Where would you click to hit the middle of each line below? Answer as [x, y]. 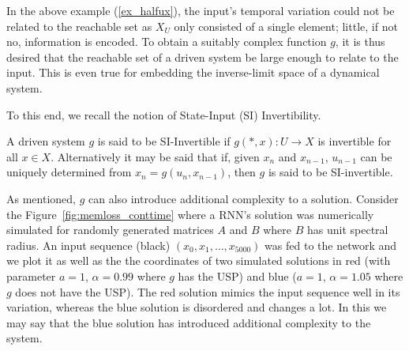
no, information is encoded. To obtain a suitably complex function [167, 42]
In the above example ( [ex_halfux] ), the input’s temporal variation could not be [201, 10]
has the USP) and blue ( [237, 276]
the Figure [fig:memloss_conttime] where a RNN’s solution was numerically [190, 214]
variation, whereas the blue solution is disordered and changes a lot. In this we [197, 307]
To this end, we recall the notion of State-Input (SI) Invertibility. [164, 114]
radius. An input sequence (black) [88, 245]
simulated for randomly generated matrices [110, 230]
